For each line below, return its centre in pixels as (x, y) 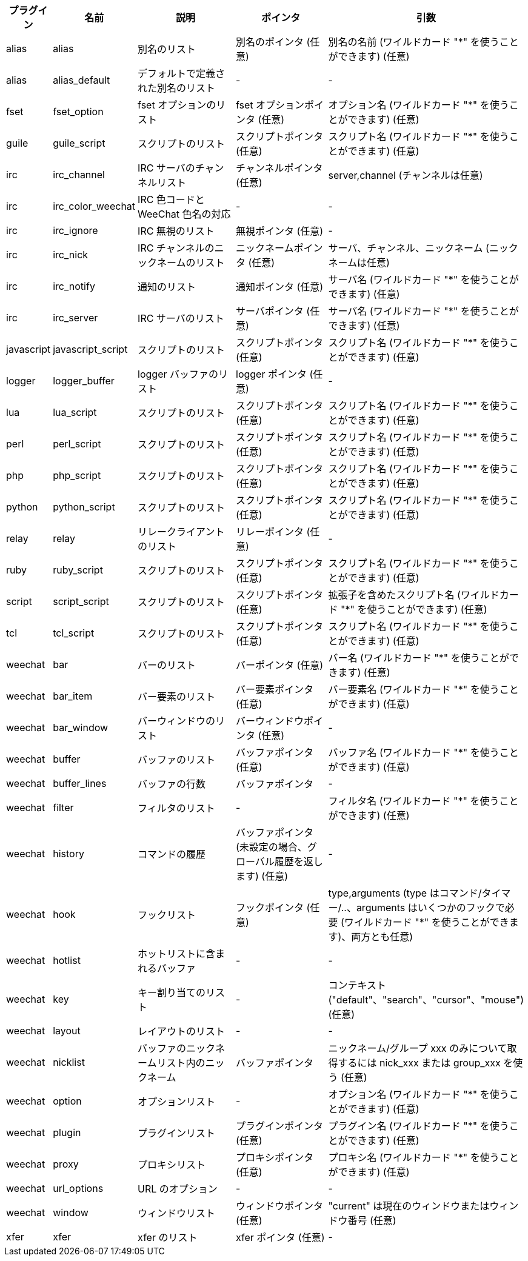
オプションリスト (177, 1102)
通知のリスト (167, 287)
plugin (67, 1132)
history (69, 854)
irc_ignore (75, 230)
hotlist (67, 960)
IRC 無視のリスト (176, 231)
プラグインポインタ (280, 1126)
